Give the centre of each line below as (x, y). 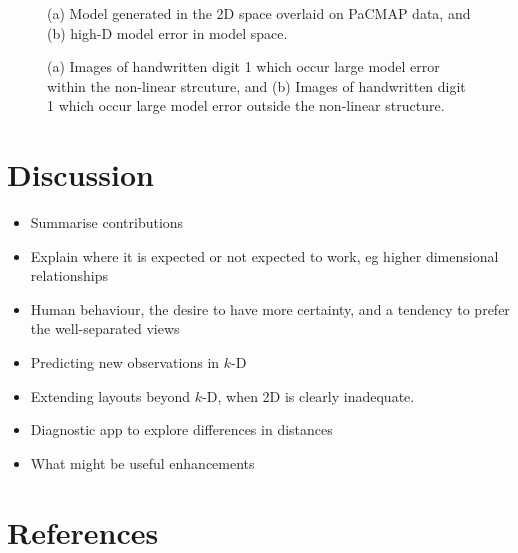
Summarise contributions (107, 222)
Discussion (80, 174)
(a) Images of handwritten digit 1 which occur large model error (243, 66)
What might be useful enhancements (142, 462)
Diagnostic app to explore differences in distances (181, 429)
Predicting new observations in (125, 362)
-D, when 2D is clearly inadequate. (308, 395)
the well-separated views (105, 328)
